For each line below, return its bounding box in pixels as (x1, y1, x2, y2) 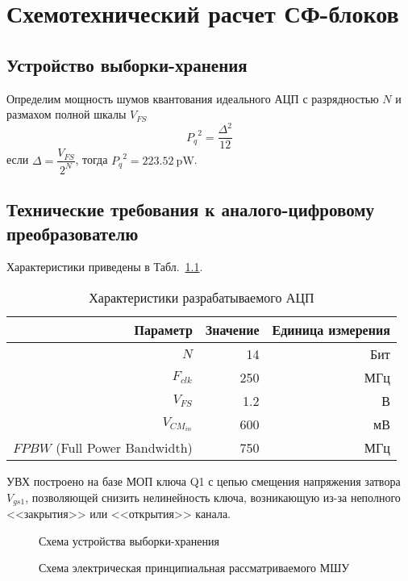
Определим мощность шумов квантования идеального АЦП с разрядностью (6, 90, 379, 107)
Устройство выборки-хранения (6, 52, 248, 77)
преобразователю (6, 220, 139, 245)
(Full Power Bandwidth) (56, 437, 193, 457)
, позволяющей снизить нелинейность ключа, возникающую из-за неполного (25, 488, 401, 505)
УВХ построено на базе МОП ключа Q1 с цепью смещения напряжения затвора (6, 472, 401, 489)
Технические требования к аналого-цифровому (6, 197, 375, 222)
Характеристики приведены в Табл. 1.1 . (6, 258, 203, 275)
